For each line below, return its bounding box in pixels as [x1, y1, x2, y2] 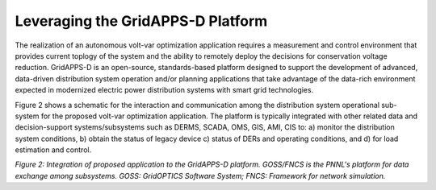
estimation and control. [15, 145, 92, 155]
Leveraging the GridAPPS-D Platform [15, 12, 268, 30]
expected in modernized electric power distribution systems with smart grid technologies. [15, 85, 314, 95]
